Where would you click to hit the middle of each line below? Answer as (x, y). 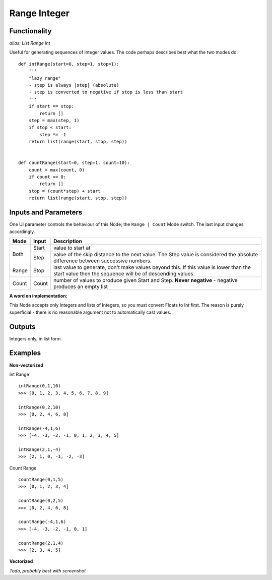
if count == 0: (47, 177)
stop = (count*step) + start (64, 191)
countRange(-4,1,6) (42, 522)
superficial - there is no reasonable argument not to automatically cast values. (90, 312)
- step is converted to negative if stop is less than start (106, 92)
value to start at (72, 248)
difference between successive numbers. (103, 261)
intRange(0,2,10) (40, 407)
